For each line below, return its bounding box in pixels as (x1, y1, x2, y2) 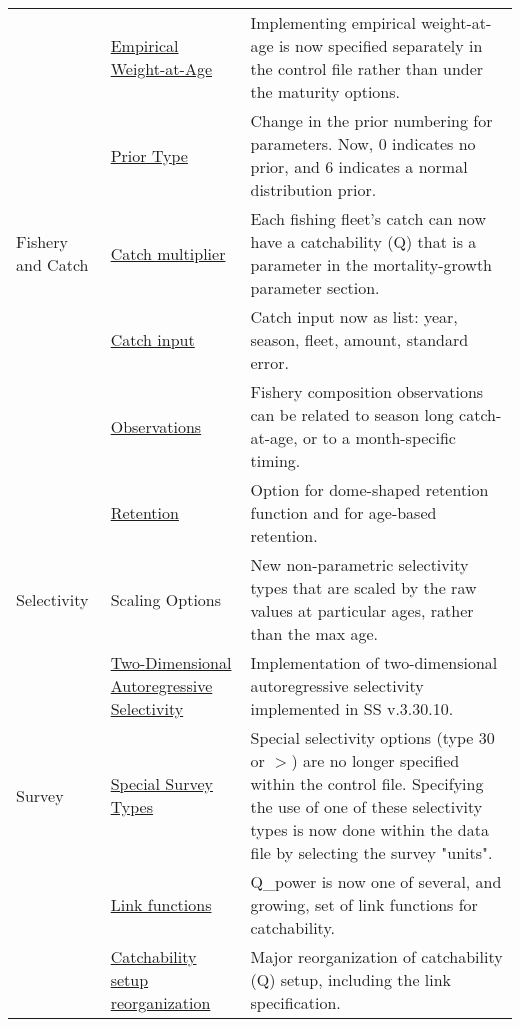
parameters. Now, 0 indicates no (250, 132, 476, 155)
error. (250, 351, 289, 374)
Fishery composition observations (250, 380, 484, 403)
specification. (250, 991, 341, 1014)
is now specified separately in (278, 34, 483, 57)
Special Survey (110, 772, 213, 795)
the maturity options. (250, 80, 400, 103)
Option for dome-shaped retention (250, 478, 489, 501)
